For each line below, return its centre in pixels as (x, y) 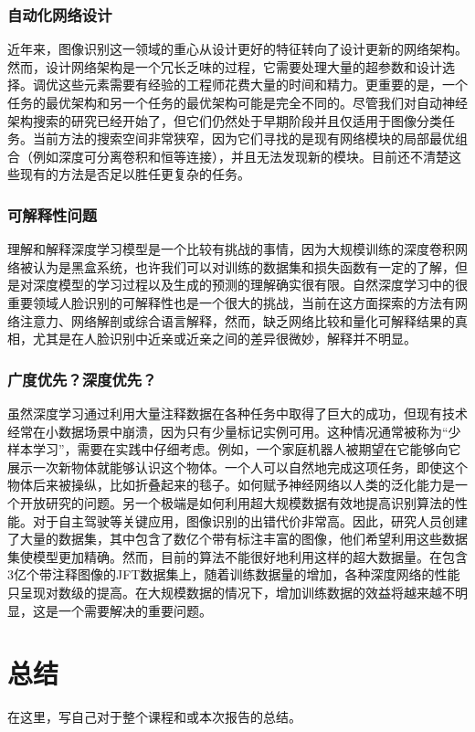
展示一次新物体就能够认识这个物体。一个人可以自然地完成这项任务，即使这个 (237, 467)
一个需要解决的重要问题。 (135, 610)
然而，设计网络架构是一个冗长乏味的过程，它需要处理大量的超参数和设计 (225, 66)
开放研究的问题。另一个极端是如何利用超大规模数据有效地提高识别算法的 (237, 502)
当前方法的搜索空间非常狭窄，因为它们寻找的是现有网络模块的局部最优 (243, 138)
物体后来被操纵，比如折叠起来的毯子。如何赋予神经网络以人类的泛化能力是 (231, 485)
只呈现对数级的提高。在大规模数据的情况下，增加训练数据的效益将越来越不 (231, 592)
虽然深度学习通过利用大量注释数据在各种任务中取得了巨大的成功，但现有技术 (237, 413)
